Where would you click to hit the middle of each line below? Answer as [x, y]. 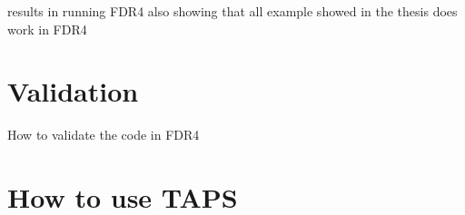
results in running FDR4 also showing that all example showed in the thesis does [232, 11]
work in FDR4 [47, 29]
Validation [73, 91]
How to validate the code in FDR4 [104, 135]
